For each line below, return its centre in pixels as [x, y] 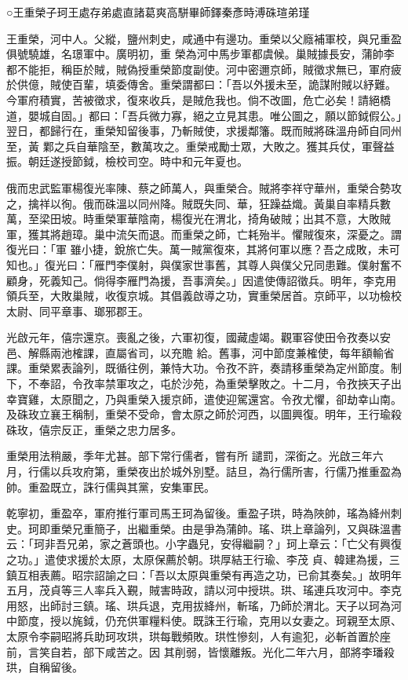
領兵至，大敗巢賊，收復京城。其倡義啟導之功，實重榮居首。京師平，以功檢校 [204, 296]
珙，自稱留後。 [45, 667]
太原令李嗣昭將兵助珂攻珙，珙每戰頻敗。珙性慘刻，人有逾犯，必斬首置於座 [199, 636]
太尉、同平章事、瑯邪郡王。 [78, 311]
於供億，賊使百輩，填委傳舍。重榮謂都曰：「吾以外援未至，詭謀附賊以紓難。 [201, 84]
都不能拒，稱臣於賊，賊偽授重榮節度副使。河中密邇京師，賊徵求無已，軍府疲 [204, 69]
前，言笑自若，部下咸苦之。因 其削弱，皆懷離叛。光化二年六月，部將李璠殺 [200, 651]
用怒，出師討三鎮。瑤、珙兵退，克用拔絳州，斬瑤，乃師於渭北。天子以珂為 [199, 605]
